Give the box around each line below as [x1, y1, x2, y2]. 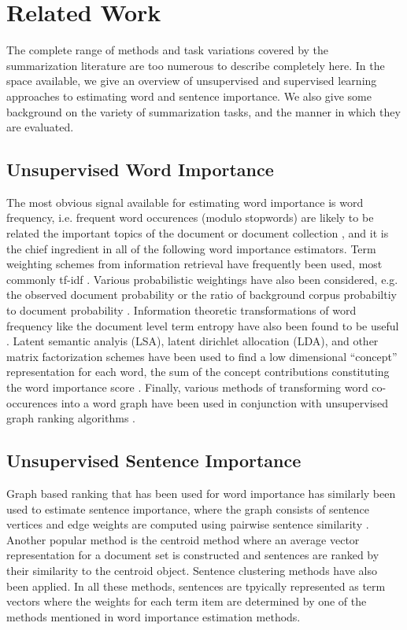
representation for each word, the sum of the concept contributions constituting [6, 363, 390, 380]
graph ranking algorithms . [6, 410, 135, 426]
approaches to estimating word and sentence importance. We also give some [6, 87, 372, 104]
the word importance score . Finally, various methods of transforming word [6, 379, 368, 396]
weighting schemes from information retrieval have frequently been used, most [6, 256, 383, 272]
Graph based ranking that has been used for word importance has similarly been [6, 485, 396, 501]
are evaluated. [6, 119, 74, 135]
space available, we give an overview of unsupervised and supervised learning [6, 72, 377, 89]
